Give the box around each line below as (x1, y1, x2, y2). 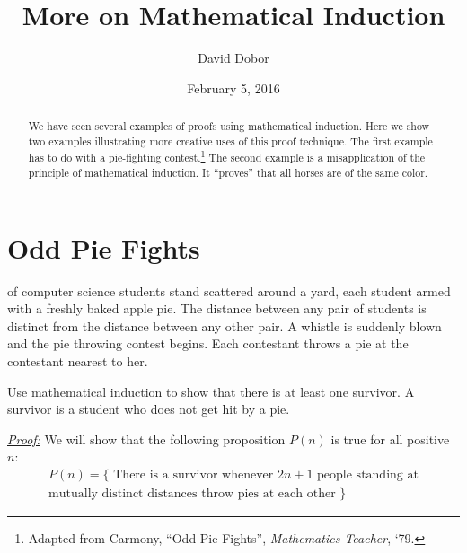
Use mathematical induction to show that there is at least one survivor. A (7, 382, 415, 400)
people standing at (317, 469, 419, 481)
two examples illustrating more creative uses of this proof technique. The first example (28, 133, 433, 148)
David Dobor (198, 48, 269, 67)
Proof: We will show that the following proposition (7, 429, 286, 448)
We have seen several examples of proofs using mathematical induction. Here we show (28, 118, 430, 134)
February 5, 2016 (187, 78, 280, 97)
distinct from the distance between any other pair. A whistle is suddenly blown (7, 316, 442, 335)
